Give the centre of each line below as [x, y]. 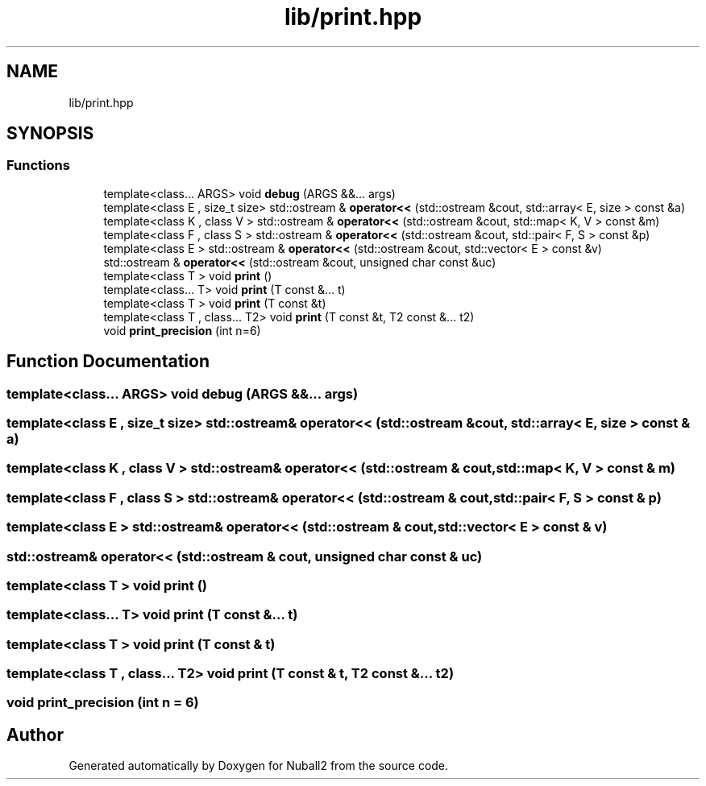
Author [35, 734]
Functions [38, 165]
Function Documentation [108, 362]
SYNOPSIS [50, 134]
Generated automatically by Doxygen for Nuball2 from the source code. [259, 766]
